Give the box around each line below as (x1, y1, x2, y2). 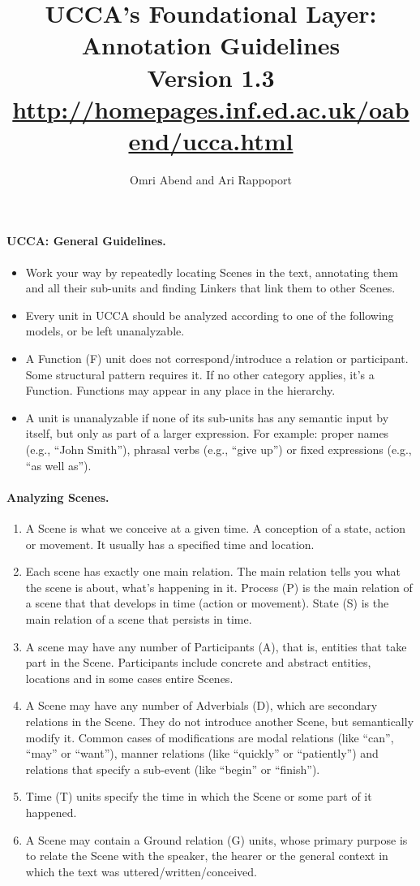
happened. (25, 803, 77, 820)
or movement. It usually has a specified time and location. (25, 535, 315, 552)
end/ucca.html (128, 123, 294, 157)
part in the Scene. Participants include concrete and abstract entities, (25, 654, 371, 671)
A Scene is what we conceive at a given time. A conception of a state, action (25, 520, 406, 536)
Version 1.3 (147, 60, 275, 93)
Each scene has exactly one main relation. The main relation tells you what (25, 563, 401, 580)
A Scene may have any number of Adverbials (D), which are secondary (25, 697, 378, 714)
